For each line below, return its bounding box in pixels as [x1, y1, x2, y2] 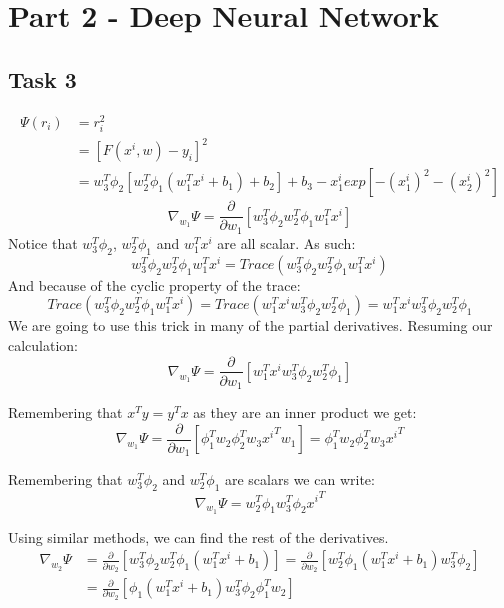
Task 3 [8, 63, 77, 94]
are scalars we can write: [224, 469, 375, 490]
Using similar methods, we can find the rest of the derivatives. [8, 526, 389, 547]
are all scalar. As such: [217, 232, 356, 253]
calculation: [8, 334, 79, 355]
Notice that [8, 232, 78, 253]
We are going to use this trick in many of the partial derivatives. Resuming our [8, 315, 493, 336]
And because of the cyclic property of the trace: [8, 274, 301, 295]
